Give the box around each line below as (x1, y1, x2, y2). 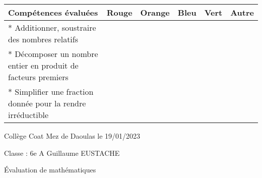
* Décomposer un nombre (8, 48, 98, 60)
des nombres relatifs (8, 33, 79, 45)
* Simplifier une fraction (8, 86, 94, 97)
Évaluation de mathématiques (4, 164, 96, 175)
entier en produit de (8, 60, 79, 71)
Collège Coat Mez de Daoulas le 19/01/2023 (4, 131, 141, 141)
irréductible (8, 109, 49, 121)
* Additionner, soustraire (8, 22, 96, 33)
